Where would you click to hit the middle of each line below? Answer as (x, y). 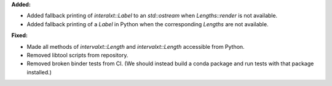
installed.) (39, 72)
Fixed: (19, 35)
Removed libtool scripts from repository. (77, 55)
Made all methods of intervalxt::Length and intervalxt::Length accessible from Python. (136, 46)
